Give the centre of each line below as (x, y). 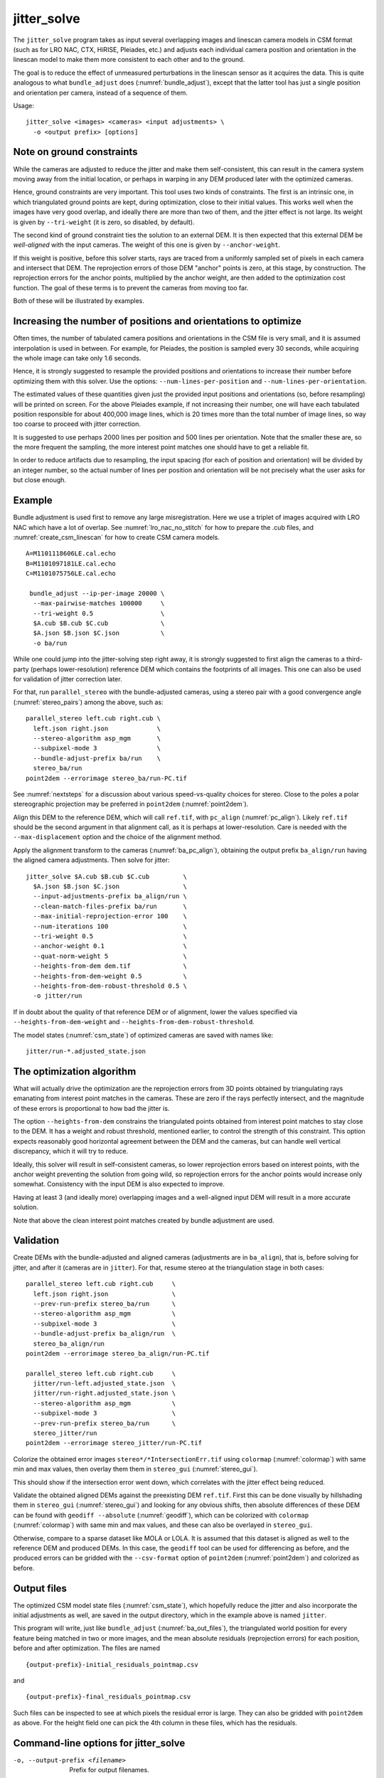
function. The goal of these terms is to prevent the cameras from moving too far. (131, 287)
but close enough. (40, 480)
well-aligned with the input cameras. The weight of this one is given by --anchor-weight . (147, 245)
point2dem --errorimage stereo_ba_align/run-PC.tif (118, 1353)
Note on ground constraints (75, 152)
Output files (40, 1588)
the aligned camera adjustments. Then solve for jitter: (91, 860)
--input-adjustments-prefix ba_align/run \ (110, 896)
